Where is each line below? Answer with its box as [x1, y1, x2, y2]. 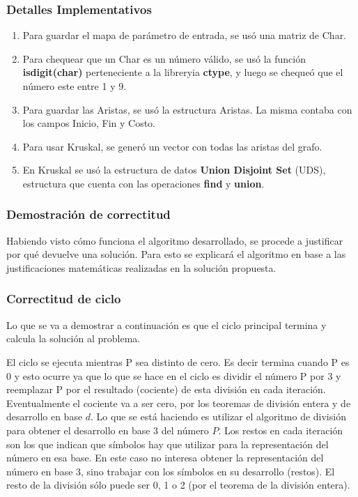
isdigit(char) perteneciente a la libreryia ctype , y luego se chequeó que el [22, 65, 343, 79]
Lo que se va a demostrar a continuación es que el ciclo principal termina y [6, 317, 327, 332]
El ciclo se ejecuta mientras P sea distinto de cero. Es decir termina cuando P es [6, 354, 350, 369]
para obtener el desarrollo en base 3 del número [6, 422, 209, 437]
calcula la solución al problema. [6, 331, 141, 346]
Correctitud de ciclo [6, 290, 121, 307]
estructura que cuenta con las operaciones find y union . [22, 176, 265, 190]
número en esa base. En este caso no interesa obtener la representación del [6, 450, 324, 465]
